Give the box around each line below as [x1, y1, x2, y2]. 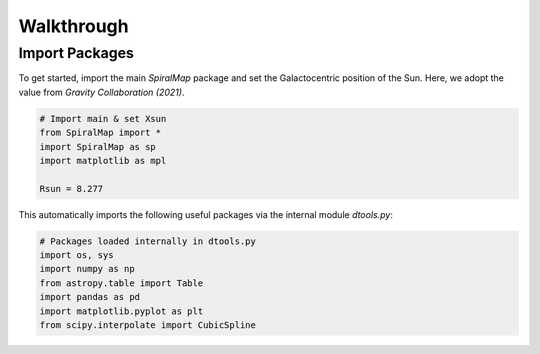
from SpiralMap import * [39, 127, 162, 139]
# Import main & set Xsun [39, 113, 167, 124]
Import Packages [18, 44, 135, 62]
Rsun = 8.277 [39, 183, 104, 194]
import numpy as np [39, 263, 135, 275]
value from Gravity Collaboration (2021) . [18, 86, 185, 98]
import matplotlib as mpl [39, 155, 167, 166]
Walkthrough [18, 15, 129, 37]
